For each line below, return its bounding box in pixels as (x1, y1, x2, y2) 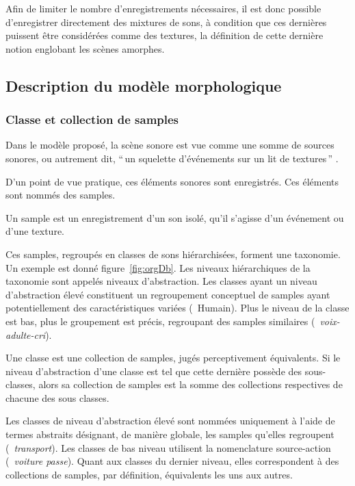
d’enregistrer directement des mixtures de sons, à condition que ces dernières (5, 14, 327, 29)
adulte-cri (5, 327, 46, 342)
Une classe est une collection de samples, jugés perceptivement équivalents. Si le (5, 350, 341, 365)
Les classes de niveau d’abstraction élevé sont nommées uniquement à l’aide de (5, 413, 335, 428)
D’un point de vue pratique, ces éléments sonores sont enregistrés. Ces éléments (5, 174, 339, 188)
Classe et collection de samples (5, 111, 179, 128)
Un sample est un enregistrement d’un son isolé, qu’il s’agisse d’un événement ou (5, 210, 344, 225)
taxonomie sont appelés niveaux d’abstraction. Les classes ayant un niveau (5, 274, 317, 288)
